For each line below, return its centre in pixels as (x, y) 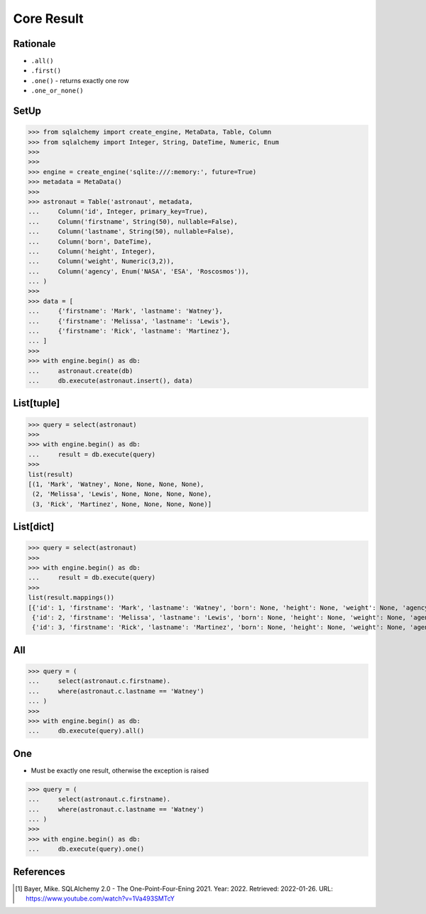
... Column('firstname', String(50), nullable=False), (133, 221)
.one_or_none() (58, 91)
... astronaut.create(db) (81, 371)
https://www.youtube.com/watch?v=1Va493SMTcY (100, 898)
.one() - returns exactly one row (80, 80)
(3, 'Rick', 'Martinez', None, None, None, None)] (122, 504)
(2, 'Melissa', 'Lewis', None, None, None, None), (122, 494)
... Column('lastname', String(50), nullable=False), (131, 232)
